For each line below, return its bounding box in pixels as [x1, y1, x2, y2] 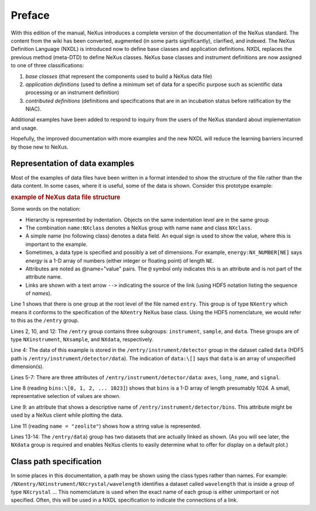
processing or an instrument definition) [25, 89, 119, 96]
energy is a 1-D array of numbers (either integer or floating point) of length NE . [25, 257, 214, 264]
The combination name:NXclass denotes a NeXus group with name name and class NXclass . [25, 224, 252, 231]
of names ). [25, 290, 52, 297]
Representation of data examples [11, 159, 135, 169]
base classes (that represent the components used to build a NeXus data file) [25, 73, 212, 80]
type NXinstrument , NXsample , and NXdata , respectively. [11, 336, 153, 343]
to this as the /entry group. [11, 317, 79, 324]
